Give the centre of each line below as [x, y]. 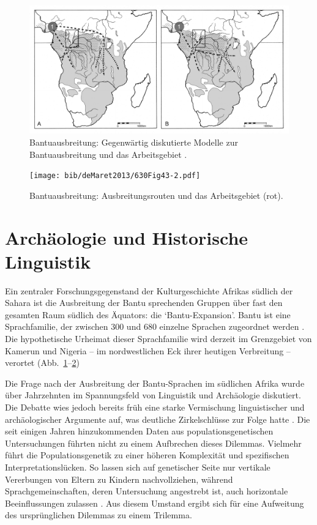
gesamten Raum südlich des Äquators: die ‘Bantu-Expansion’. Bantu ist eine [148, 314]
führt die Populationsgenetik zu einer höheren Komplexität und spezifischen [147, 455]
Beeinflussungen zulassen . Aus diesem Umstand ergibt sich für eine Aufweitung [155, 503]
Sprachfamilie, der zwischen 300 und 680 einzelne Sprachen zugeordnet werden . [155, 326]
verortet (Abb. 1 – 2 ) [42, 363]
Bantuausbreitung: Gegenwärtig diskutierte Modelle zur [134, 142]
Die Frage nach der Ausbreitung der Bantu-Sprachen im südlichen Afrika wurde [155, 383]
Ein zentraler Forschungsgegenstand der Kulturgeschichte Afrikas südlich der [149, 290]
